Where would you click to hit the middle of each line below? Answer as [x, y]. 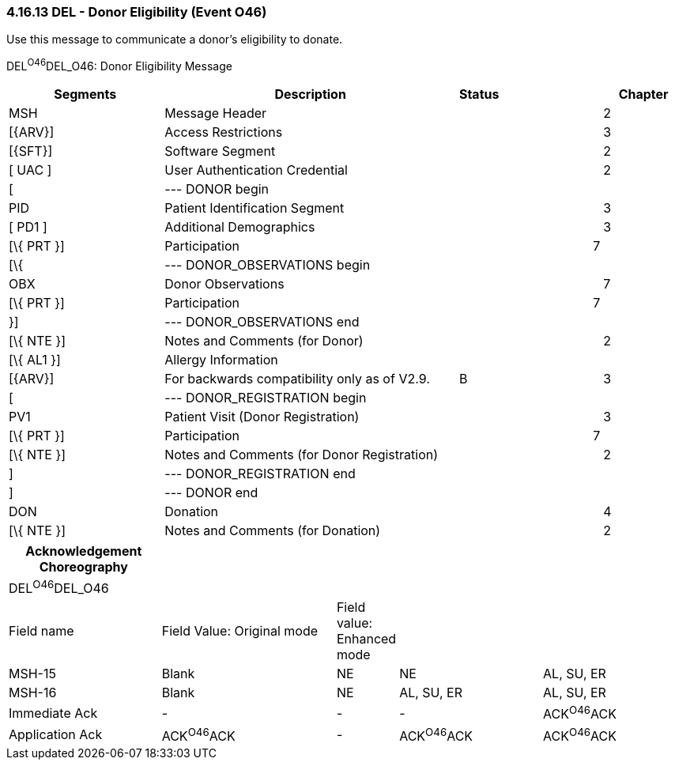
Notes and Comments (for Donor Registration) [302, 455]
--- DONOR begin [217, 189]
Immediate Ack [53, 713]
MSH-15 [32, 674]
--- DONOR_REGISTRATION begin [266, 398]
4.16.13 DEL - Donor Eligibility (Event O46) [137, 12]
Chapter [643, 94]
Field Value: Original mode [240, 631]
